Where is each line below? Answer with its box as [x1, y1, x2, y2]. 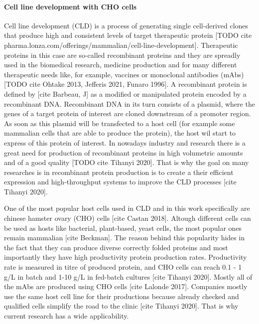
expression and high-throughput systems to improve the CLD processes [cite [4, 176, 237, 187]
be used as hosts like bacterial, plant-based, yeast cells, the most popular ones [4, 222, 242, 233]
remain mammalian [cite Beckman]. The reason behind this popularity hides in [4, 232, 245, 243]
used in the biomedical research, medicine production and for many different [4, 59, 237, 70]
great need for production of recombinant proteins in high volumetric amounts [4, 147, 243, 158]
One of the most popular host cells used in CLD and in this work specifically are [4, 203, 250, 213]
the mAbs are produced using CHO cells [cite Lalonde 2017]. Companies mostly [4, 281, 248, 292]
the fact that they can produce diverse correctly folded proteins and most [4, 242, 228, 252]
